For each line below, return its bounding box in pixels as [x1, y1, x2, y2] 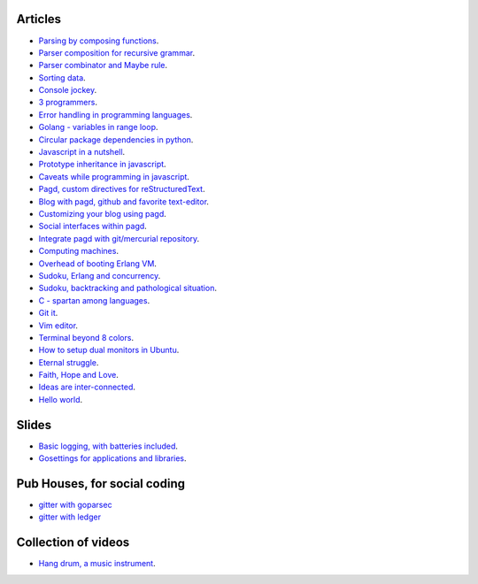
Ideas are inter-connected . [38, 381, 136, 393]
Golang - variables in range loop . [38, 122, 158, 133]
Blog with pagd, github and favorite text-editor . [38, 196, 210, 207]
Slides [16, 417, 52, 433]
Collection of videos [16, 535, 130, 550]
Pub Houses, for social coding [16, 476, 186, 491]
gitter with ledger [38, 511, 102, 522]
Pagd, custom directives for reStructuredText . [38, 184, 205, 195]
